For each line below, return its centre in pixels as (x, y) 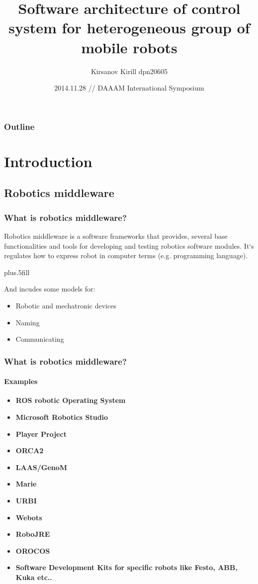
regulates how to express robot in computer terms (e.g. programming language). (126, 255)
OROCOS (33, 550)
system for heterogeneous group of (129, 28)
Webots (29, 517)
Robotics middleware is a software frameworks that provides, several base (116, 236)
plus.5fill (17, 272)
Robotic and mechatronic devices (66, 305)
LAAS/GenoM (42, 467)
